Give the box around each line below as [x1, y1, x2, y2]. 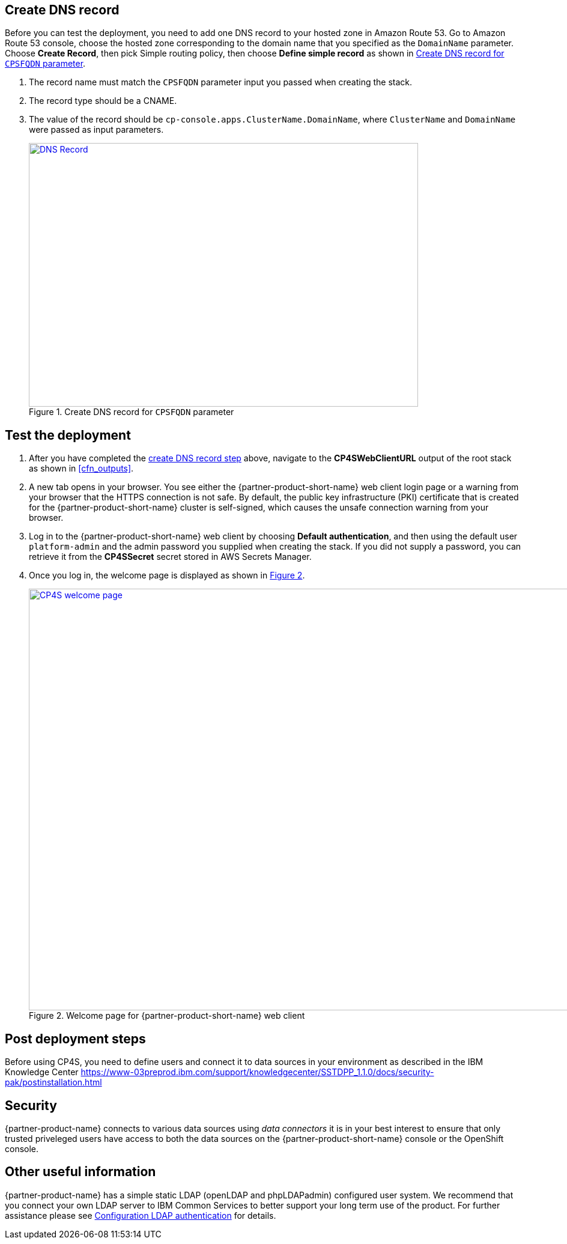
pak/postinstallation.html [5, 1077, 102, 1088]
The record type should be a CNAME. [29, 96, 177, 106]
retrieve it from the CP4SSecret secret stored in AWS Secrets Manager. [29, 551, 312, 562]
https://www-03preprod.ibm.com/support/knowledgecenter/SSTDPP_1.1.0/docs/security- [80, 1067, 434, 1078]
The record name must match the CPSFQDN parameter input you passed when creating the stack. [29, 77, 413, 88]
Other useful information [5, 1164, 156, 1180]
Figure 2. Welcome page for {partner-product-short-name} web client [29, 1010, 305, 1021]
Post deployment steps [5, 1031, 146, 1046]
